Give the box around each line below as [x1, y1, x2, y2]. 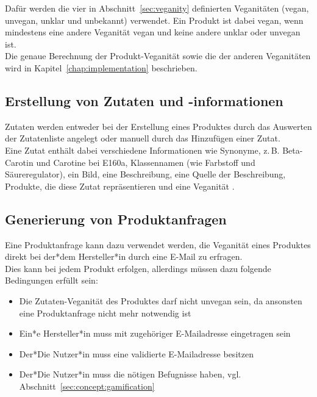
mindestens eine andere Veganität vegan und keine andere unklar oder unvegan [5, 26, 301, 38]
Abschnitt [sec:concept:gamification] [19, 379, 155, 392]
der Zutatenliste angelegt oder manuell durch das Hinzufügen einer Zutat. [5, 132, 280, 145]
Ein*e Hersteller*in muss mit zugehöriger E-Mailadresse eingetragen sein [19, 327, 291, 340]
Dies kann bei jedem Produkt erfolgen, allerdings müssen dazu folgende [5, 262, 271, 274]
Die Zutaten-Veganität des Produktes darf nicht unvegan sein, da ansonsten [19, 294, 302, 307]
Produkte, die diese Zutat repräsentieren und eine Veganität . [5, 179, 235, 192]
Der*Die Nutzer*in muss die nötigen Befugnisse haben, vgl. [19, 368, 241, 381]
